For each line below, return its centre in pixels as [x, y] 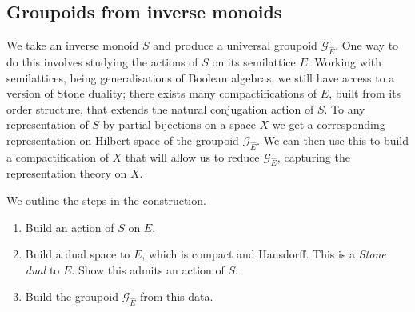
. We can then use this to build [333, 140]
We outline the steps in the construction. [106, 200]
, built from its [365, 93]
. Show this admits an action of [148, 269]
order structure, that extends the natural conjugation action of [160, 108]
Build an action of [70, 227]
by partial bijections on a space [179, 124]
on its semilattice [254, 61]
